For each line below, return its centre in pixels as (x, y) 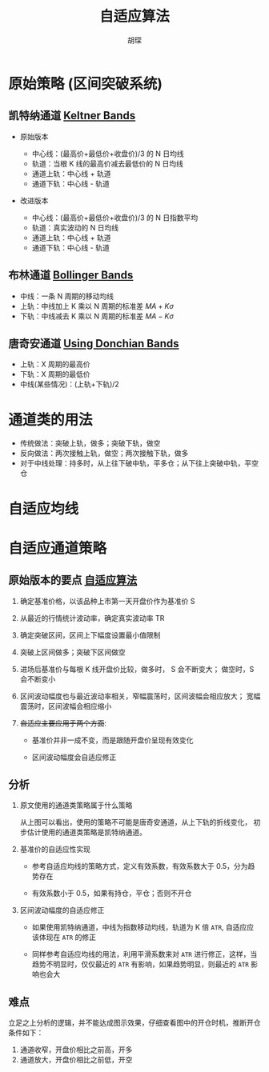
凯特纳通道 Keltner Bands (72, 116)
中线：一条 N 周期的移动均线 (67, 296)
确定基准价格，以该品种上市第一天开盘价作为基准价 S (107, 601)
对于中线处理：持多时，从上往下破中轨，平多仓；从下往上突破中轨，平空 (139, 463)
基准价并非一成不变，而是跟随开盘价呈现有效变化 (112, 740)
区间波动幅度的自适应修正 (62, 910)
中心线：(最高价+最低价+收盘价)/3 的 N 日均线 (108, 154)
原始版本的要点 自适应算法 (73, 580)
